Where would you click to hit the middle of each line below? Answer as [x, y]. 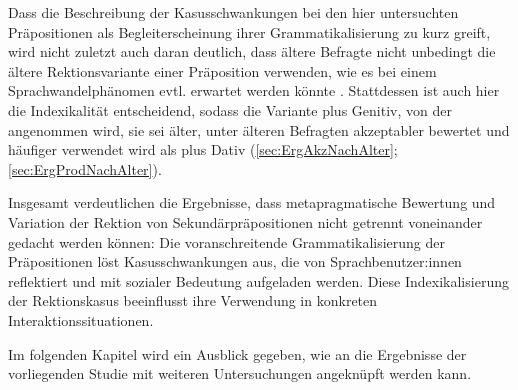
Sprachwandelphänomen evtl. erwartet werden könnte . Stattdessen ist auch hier [254, 90]
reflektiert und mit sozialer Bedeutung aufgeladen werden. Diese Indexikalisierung [258, 280]
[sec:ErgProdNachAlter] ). [85, 168]
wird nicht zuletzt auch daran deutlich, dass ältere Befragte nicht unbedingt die [252, 51]
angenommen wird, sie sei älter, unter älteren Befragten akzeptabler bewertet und [259, 129]
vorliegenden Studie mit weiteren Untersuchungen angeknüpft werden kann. [240, 373]
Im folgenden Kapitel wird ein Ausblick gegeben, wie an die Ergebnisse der [237, 353]
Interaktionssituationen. [81, 319]
